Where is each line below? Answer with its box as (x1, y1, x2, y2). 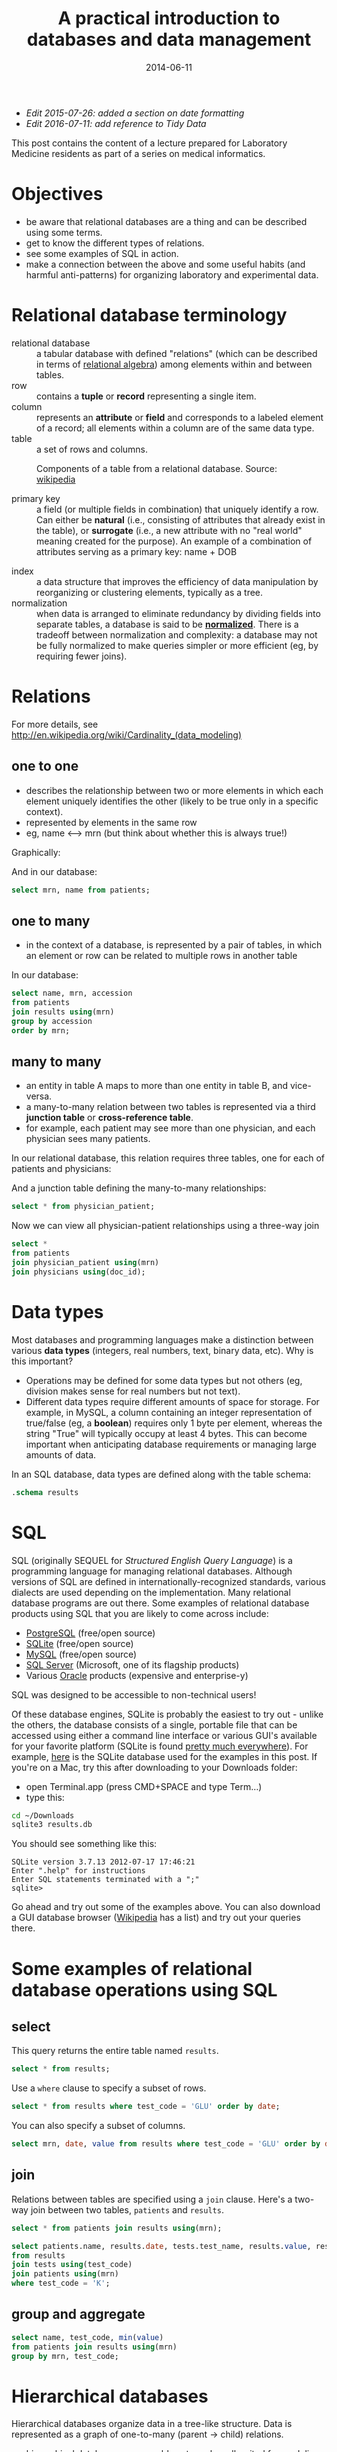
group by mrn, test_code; (11, 2351, 119, 2361)
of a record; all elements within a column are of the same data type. (36, 422, 315, 434)
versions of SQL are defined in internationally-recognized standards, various (11, 1575, 326, 1587)
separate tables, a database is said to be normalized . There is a (36, 618, 299, 630)
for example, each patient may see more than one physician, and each (25, 1122, 316, 1134)
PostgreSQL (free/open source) (25, 1627, 156, 1639)
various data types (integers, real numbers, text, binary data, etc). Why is (11, 1344, 314, 1356)
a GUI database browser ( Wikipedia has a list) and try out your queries (11, 1912, 301, 1924)
